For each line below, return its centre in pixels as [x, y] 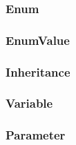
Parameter [36, 135]
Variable [29, 103]
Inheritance [38, 71]
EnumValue [38, 40]
